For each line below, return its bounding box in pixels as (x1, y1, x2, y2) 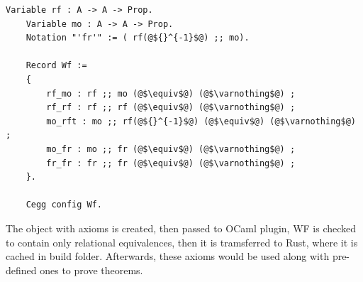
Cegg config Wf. (26, 200, 103, 210)
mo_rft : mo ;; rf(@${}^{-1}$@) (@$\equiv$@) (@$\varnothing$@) (46, 116, 356, 126)
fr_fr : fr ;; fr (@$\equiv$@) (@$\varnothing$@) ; (46, 158, 296, 168)
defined (6, 262, 37, 277)
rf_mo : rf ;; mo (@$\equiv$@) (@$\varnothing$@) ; (46, 88, 296, 99)
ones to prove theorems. (40, 262, 143, 277)
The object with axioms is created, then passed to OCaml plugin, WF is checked (6, 220, 357, 235)
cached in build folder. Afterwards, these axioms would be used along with (6, 249, 330, 264)
